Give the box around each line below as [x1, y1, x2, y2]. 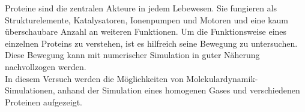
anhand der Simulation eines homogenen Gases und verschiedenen [58, 84, 300, 96]
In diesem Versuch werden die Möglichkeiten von [5, 72, 184, 84]
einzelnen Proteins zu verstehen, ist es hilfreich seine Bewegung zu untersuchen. [5, 37, 298, 49]
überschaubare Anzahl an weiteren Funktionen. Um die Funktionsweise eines [5, 25, 287, 38]
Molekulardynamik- [186, 72, 258, 84]
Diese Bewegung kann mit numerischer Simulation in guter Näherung [5, 49, 260, 61]
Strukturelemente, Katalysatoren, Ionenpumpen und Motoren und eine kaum [5, 13, 289, 26]
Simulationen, [5, 84, 55, 96]
